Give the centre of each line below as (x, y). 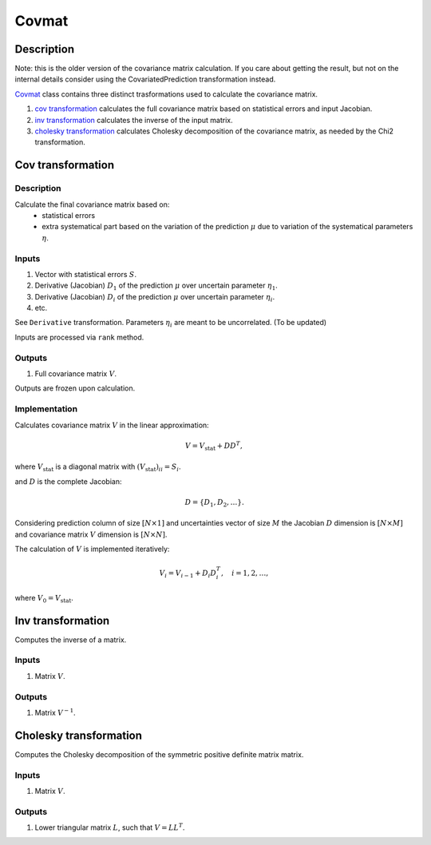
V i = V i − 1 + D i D (188, 574)
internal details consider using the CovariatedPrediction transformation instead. (145, 79)
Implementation (46, 409)
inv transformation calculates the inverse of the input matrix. (134, 120)
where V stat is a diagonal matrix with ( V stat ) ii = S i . (98, 468)
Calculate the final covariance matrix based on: (92, 204)
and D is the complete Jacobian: (68, 481)
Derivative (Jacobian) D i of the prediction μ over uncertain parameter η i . (155, 298)
